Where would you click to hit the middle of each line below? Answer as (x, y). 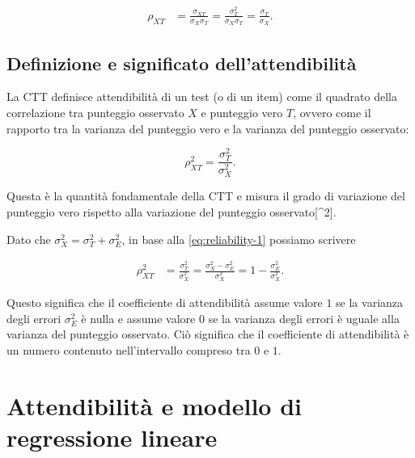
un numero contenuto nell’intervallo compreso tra (129, 349)
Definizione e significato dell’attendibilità (182, 63)
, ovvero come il (332, 112)
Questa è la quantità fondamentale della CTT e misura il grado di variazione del (206, 196)
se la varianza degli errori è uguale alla (304, 318)
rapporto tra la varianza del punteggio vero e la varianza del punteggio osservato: (208, 128)
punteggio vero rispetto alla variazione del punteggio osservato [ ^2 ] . (172, 212)
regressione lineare (112, 437)
